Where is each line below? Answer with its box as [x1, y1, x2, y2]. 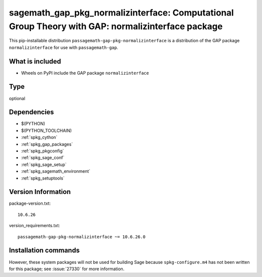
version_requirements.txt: [9, 223, 60, 228]
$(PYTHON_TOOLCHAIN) [21, 128, 72, 133]
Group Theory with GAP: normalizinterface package [9, 21, 223, 32]
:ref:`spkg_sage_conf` [21, 155, 65, 161]
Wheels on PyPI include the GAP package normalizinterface [21, 70, 149, 76]
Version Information [9, 188, 71, 196]
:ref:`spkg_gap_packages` [21, 141, 73, 147]
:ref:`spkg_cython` [21, 134, 58, 140]
